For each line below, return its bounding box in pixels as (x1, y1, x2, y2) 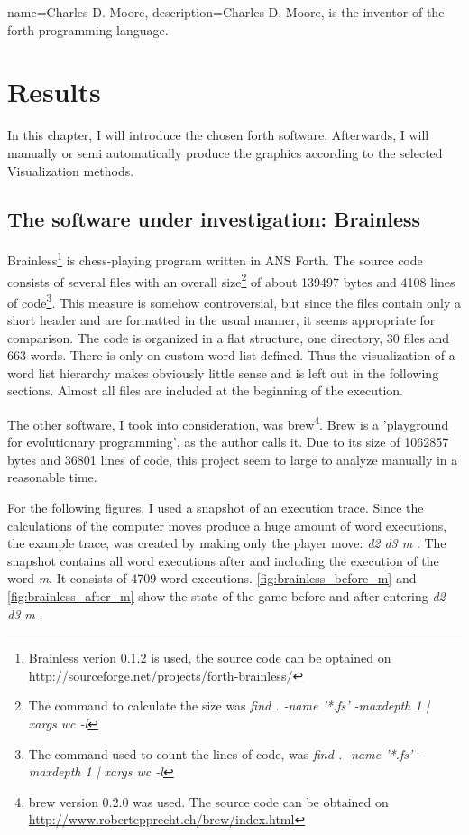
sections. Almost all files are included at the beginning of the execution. (7, 381, 404, 400)
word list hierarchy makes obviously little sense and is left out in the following (7, 363, 439, 382)
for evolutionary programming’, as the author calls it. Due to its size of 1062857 (7, 432, 449, 451)
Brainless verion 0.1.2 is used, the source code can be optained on (28, 648, 391, 667)
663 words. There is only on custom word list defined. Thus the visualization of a (7, 346, 455, 365)
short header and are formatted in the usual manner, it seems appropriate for (7, 311, 436, 329)
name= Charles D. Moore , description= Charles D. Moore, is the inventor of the (7, 3, 445, 21)
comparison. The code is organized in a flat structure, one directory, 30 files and (7, 328, 450, 347)
